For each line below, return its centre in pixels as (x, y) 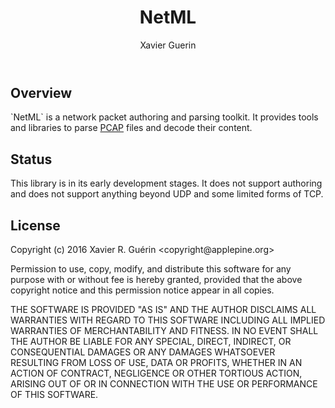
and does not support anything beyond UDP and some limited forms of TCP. (167, 194)
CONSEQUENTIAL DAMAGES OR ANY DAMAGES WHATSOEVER (143, 352)
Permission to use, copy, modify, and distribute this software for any (151, 268)
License (35, 225)
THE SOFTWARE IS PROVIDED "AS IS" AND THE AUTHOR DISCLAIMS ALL (163, 309)
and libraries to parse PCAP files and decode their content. (131, 128)
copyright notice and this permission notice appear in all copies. (142, 290)
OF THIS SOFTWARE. (54, 394)
